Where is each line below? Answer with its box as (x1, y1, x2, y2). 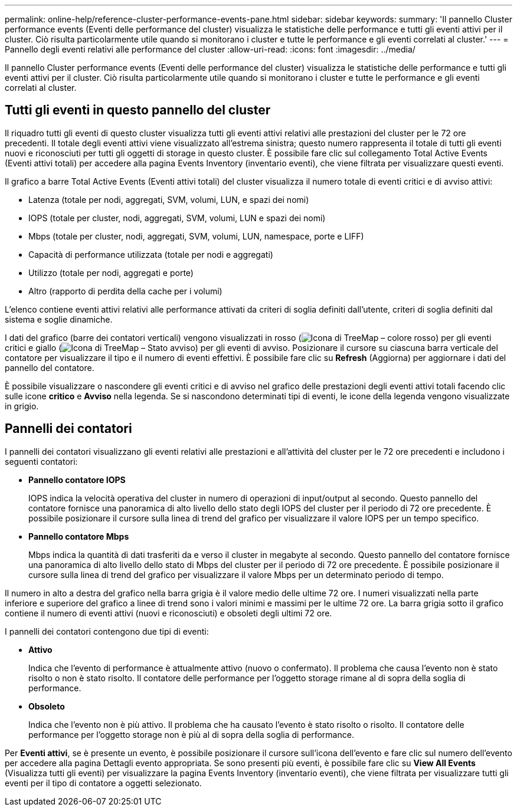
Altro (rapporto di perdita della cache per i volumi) (28, 285, 222, 296)
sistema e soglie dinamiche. (5, 314, 113, 324)
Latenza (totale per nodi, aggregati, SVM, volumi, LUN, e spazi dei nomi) (28, 194, 309, 205)
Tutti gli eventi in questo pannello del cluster (5, 103, 271, 118)
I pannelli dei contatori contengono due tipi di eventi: (5, 626, 209, 636)
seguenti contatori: (5, 456, 78, 467)
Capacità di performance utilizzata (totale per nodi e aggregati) (28, 249, 273, 260)
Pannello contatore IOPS (28, 474, 126, 485)
